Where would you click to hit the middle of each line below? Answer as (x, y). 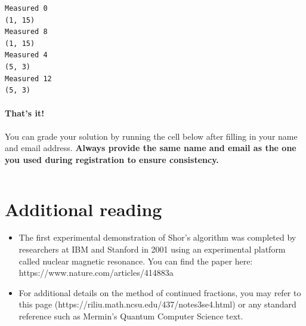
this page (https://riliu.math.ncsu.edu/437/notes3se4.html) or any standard (157, 304)
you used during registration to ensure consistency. (112, 159)
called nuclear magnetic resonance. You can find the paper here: (136, 261)
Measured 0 (26, 8)
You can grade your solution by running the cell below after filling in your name (151, 136)
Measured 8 (26, 32)
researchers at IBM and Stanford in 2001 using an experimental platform (152, 249)
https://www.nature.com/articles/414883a (96, 273)
